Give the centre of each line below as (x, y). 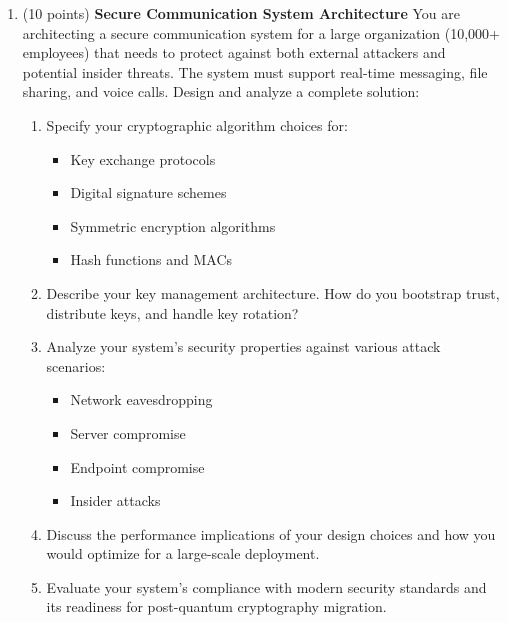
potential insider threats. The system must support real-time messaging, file (255, 71)
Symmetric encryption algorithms (173, 225)
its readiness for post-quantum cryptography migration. (216, 606)
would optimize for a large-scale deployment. (183, 553)
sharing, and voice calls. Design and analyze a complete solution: (221, 91)
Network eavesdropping (141, 399)
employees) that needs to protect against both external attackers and (234, 52)
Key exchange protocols (143, 158)
